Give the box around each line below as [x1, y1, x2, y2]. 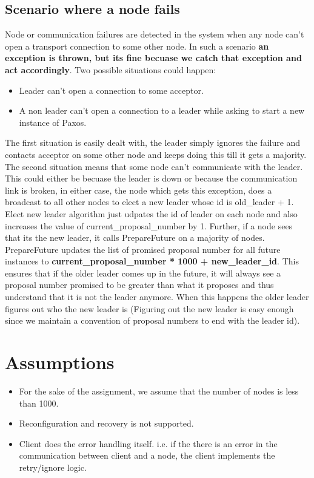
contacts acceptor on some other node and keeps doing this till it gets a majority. [5, 148, 307, 160]
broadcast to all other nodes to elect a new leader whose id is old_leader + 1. [5, 195, 294, 208]
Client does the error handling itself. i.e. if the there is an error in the [19, 437, 278, 450]
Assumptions [5, 350, 115, 375]
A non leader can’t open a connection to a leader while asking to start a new [19, 104, 305, 117]
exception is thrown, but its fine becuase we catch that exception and [5, 51, 302, 64]
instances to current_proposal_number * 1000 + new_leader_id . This [5, 255, 299, 267]
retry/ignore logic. [19, 460, 87, 473]
